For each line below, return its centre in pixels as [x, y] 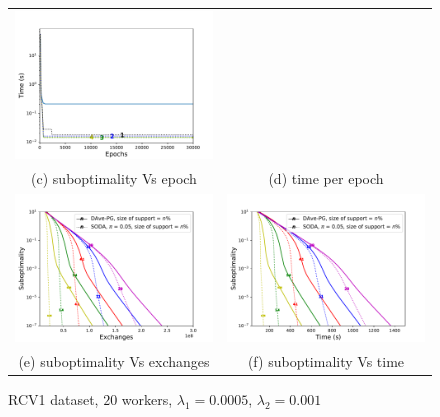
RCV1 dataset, [53, 399]
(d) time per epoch [326, 178]
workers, [147, 399]
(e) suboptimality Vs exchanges [114, 361]
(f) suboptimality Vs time [326, 361]
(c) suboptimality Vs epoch [114, 178]
